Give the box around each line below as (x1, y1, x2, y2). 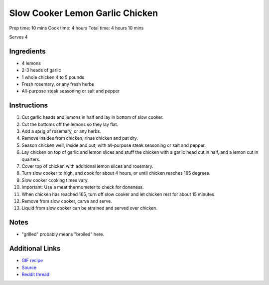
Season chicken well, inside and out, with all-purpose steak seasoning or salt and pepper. (21, 142, 206, 148)
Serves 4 (9, 34, 28, 40)
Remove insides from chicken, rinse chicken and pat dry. (21, 135, 138, 141)
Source (21, 265, 37, 271)
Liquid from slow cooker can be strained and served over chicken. (21, 205, 158, 211)
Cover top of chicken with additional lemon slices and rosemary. (21, 163, 154, 169)
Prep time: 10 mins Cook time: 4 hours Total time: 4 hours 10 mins (9, 25, 144, 31)
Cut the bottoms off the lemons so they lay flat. (21, 121, 119, 127)
